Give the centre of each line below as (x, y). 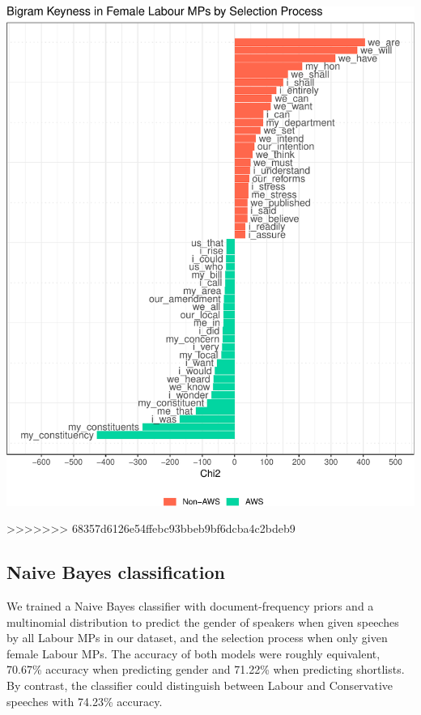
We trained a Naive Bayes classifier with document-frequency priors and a (190, 605)
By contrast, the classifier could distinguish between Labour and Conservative (200, 685)
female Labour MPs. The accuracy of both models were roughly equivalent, (193, 653)
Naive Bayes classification (116, 572)
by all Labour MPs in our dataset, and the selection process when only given (197, 638)
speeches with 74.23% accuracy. (85, 701)
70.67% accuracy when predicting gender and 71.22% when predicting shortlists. (206, 669)
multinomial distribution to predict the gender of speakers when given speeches (203, 621)
